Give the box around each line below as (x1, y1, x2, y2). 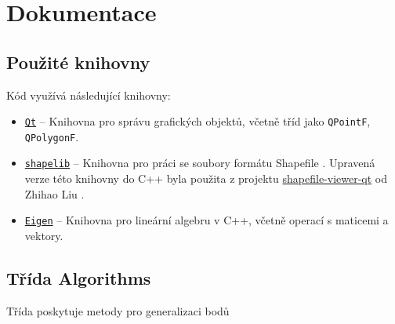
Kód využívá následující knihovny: (6, 86, 171, 103)
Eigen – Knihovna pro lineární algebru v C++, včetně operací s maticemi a (24, 212, 389, 228)
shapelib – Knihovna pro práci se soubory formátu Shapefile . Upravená (24, 155, 375, 171)
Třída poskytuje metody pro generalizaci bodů (6, 302, 230, 319)
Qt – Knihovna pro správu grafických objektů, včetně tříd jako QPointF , (24, 113, 371, 129)
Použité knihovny (6, 49, 150, 74)
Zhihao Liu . (24, 185, 85, 202)
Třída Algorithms (6, 265, 151, 289)
